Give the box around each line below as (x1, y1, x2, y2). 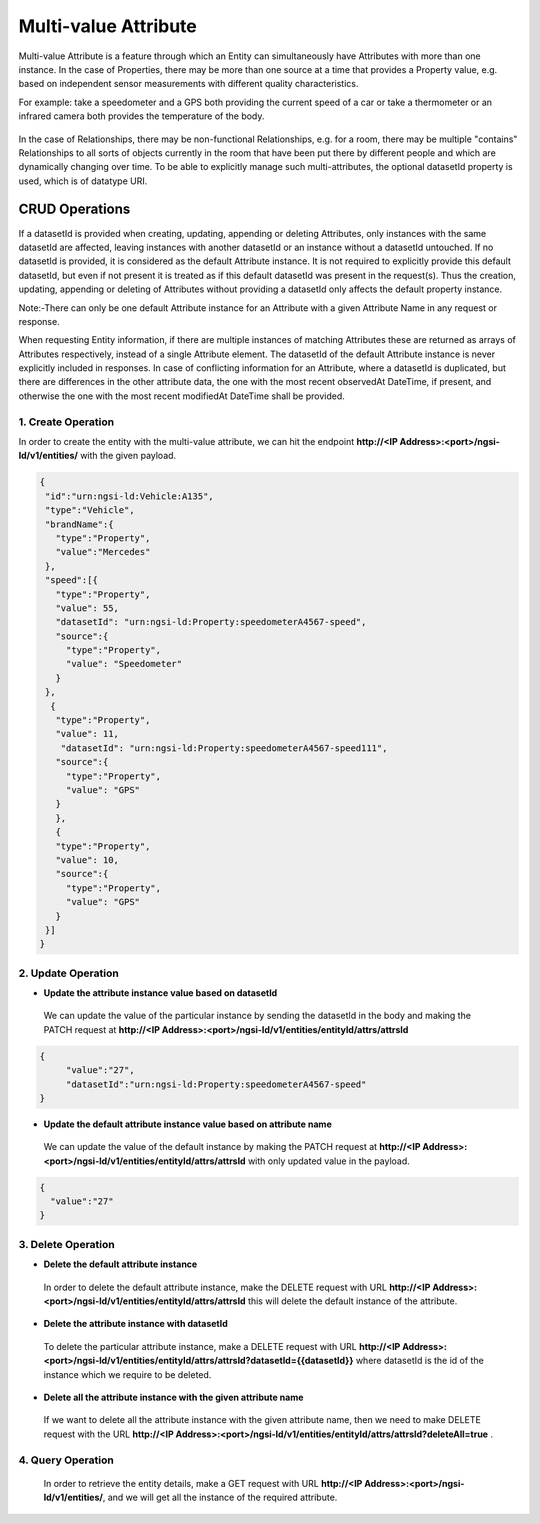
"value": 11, (55, 728, 120, 740)
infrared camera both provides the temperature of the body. (18, 110, 265, 122)
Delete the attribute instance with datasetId (43, 1318, 229, 1330)
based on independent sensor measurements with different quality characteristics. (18, 78, 359, 90)
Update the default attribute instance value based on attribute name (43, 1118, 332, 1130)
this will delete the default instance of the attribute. (247, 1295, 458, 1307)
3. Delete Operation (18, 1237, 115, 1251)
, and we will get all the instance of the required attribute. (102, 1491, 338, 1504)
